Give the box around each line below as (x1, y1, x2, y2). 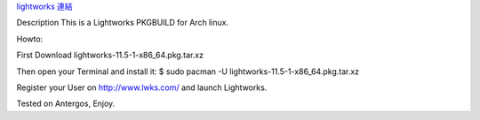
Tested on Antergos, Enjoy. (16, 98, 116, 109)
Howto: (16, 34, 44, 44)
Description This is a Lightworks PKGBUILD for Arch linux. (16, 18, 229, 28)
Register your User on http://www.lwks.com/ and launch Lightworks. (16, 82, 268, 93)
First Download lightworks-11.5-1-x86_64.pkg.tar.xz (16, 49, 204, 61)
